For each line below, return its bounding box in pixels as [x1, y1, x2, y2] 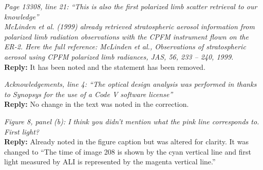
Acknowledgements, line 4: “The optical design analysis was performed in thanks [4, 79, 257, 89]
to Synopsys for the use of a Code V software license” [4, 88, 173, 99]
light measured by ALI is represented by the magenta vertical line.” [4, 156, 216, 167]
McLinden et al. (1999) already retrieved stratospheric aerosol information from [4, 21, 255, 32]
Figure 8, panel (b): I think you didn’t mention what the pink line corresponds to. [4, 116, 259, 126]
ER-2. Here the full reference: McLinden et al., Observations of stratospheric [4, 41, 246, 52]
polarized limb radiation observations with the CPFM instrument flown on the [4, 31, 249, 42]
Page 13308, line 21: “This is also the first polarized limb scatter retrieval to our [4, 1, 257, 11]
